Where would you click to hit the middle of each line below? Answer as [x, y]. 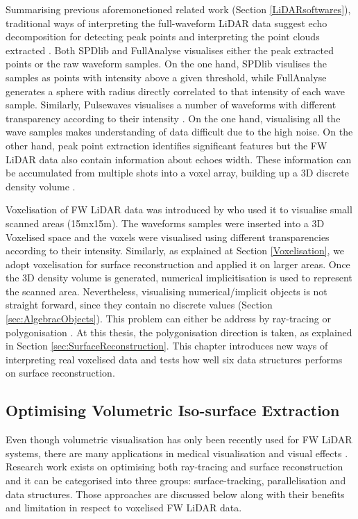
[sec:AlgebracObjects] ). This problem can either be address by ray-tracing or [168, 319]
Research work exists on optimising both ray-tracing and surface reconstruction [174, 467]
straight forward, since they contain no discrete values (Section [139, 305]
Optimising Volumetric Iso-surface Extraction [173, 410]
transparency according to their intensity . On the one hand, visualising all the [173, 118]
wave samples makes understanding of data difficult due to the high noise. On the [179, 132]
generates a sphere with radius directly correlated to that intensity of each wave [175, 91]
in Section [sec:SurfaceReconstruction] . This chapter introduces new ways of [167, 346]
